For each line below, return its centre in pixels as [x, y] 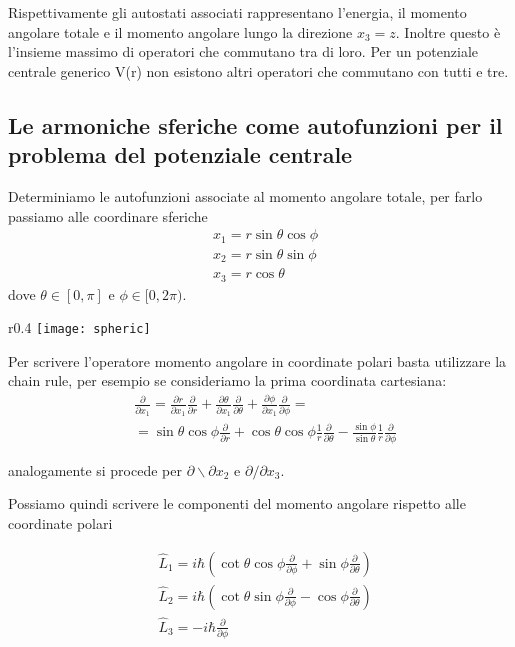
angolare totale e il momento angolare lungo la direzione [180, 31]
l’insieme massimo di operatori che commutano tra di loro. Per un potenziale [243, 51]
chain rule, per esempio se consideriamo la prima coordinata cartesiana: [227, 380]
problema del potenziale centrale [180, 154]
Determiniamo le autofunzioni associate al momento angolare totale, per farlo [245, 195]
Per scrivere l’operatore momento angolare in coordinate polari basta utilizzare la [257, 360]
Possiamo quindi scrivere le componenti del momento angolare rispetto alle [237, 503]
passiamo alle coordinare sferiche [108, 215]
